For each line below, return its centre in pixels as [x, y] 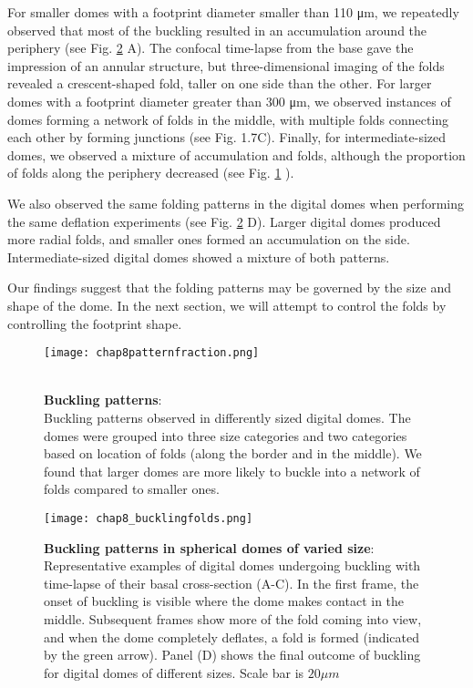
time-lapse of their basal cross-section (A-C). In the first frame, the [231, 583]
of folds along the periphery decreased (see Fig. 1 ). [151, 173]
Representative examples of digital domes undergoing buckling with [232, 565]
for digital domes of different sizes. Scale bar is [174, 672]
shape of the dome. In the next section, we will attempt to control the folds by [227, 305]
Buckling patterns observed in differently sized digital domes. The [227, 417]
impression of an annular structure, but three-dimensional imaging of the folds [226, 65]
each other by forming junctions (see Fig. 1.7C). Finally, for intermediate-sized [227, 137]
